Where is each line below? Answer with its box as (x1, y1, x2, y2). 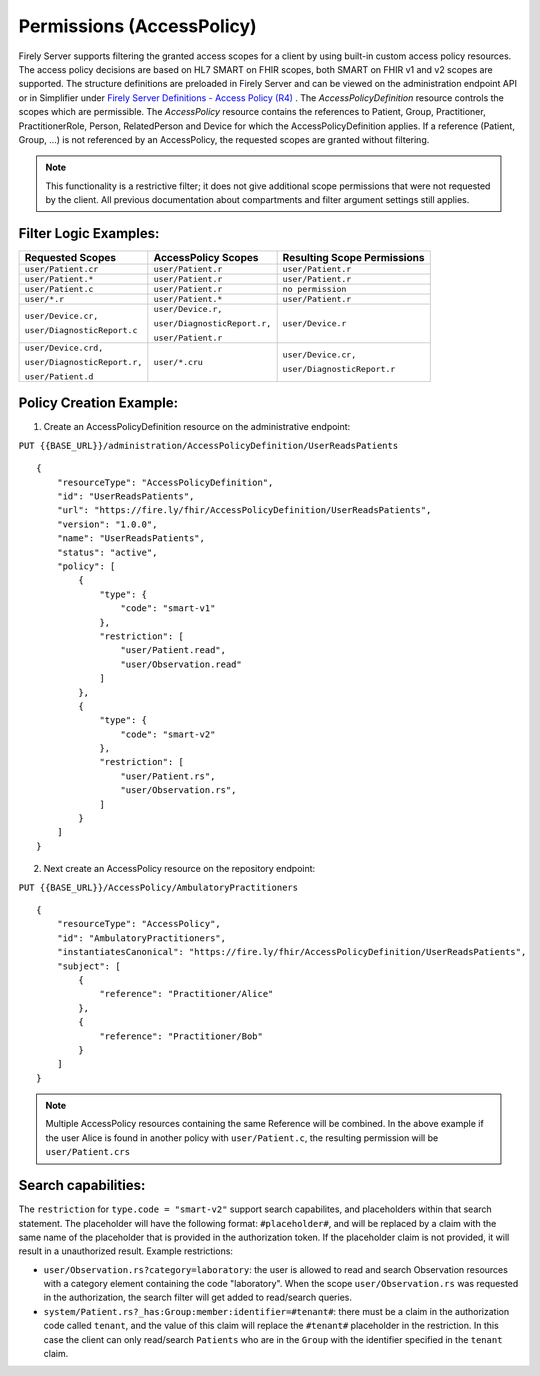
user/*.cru (153, 356, 204, 367)
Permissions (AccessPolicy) (18, 15, 257, 37)
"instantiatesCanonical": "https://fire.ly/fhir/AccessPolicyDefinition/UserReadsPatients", (56, 946, 527, 958)
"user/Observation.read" (120, 658, 242, 670)
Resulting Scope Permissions (282, 250, 425, 264)
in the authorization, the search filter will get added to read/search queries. (43, 1291, 352, 1304)
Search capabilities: (18, 1177, 146, 1194)
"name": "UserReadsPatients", (56, 533, 205, 544)
